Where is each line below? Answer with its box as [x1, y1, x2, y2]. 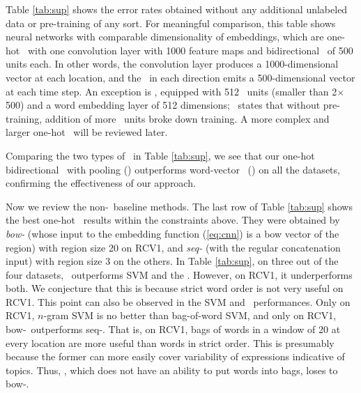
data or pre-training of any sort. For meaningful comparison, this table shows [6, 15, 336, 30]
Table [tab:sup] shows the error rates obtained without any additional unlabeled [6, 2, 348, 16]
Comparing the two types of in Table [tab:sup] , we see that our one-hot [6, 148, 315, 162]
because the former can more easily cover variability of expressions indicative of [6, 349, 345, 364]
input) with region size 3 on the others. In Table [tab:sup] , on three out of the [6, 254, 339, 268]
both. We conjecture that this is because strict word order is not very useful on [6, 281, 344, 295]
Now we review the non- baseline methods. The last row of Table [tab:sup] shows [6, 199, 353, 213]
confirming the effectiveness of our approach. [6, 176, 196, 190]
